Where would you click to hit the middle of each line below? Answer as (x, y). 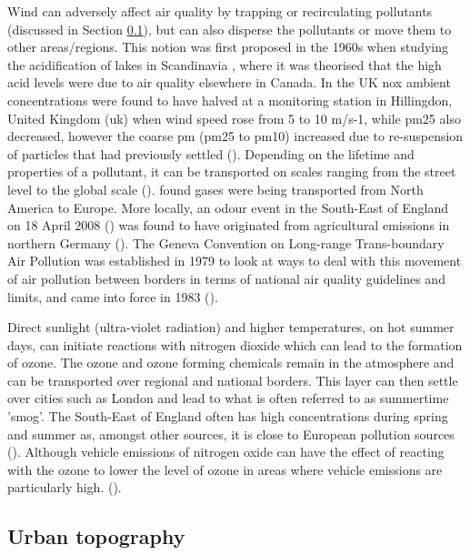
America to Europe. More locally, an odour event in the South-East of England (228, 207)
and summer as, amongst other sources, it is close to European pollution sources (231, 434)
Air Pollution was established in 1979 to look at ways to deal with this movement (235, 261)
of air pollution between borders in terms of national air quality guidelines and (226, 278)
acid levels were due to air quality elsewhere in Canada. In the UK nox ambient (229, 82)
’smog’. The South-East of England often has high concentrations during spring (228, 416)
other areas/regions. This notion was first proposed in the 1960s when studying (228, 47)
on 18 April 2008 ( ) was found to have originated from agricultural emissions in (229, 225)
